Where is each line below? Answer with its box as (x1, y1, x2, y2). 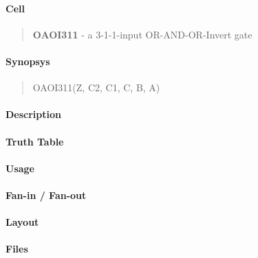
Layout (6, 215, 39, 229)
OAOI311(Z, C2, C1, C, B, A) (32, 80, 160, 95)
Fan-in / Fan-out (6, 187, 87, 202)
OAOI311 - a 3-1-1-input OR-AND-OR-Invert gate (32, 27, 252, 41)
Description (6, 107, 62, 121)
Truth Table (6, 134, 64, 148)
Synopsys (6, 54, 50, 68)
